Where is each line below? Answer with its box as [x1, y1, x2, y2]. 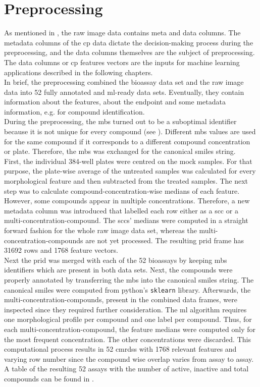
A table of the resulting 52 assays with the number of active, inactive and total [4, 363, 249, 374]
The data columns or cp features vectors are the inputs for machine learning [4, 57, 240, 67]
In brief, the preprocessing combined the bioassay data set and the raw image [4, 77, 244, 87]
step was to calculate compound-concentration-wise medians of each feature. [4, 185, 240, 196]
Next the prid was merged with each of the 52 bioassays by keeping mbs [4, 254, 227, 265]
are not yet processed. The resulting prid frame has [85, 235, 244, 245]
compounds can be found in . [4, 373, 94, 383]
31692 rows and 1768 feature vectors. [4, 245, 118, 255]
